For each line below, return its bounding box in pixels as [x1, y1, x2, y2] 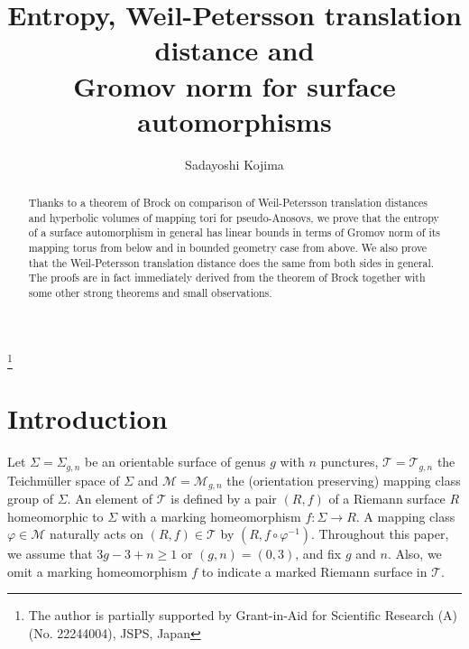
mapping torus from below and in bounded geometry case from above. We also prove [28, 240, 428, 255]
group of [7, 489, 54, 508]
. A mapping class [355, 506, 455, 525]
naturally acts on [50, 524, 143, 543]
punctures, [320, 452, 379, 471]
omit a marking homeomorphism [7, 561, 188, 580]
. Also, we [387, 544, 442, 563]
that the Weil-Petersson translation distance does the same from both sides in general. [28, 255, 435, 270]
